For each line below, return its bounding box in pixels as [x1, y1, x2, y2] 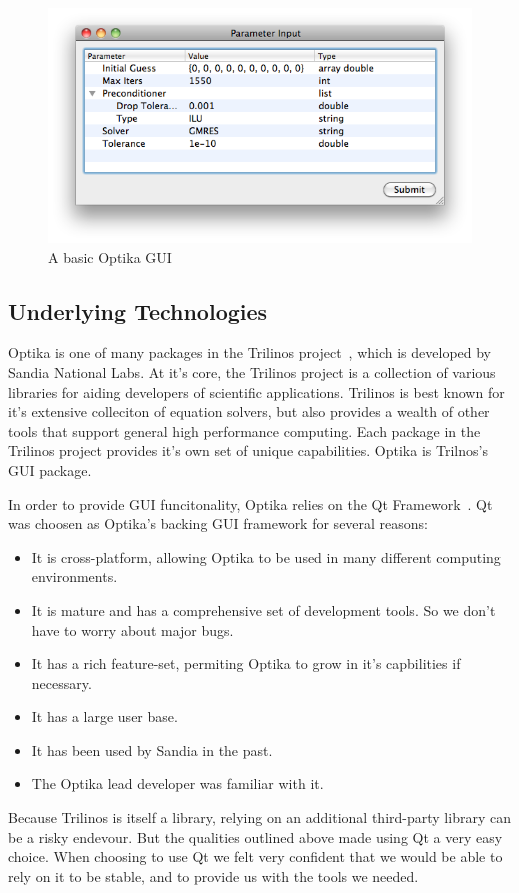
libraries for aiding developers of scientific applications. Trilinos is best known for [8, 381, 505, 402]
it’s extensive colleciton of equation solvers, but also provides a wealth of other [8, 401, 490, 422]
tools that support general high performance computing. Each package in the [8, 420, 481, 441]
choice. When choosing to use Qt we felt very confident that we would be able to [8, 846, 503, 867]
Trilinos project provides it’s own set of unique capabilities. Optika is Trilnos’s [8, 440, 488, 461]
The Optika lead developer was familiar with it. [31, 773, 324, 794]
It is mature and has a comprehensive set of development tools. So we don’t [31, 599, 496, 620]
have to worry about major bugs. [31, 619, 234, 640]
